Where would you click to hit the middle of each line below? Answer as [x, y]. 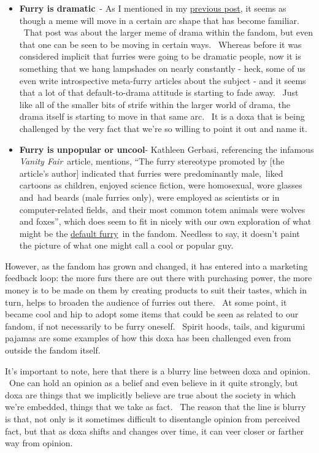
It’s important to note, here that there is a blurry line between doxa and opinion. [158, 370]
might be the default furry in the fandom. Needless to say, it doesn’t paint [159, 233]
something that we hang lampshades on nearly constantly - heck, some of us [162, 68]
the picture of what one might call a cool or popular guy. [126, 245]
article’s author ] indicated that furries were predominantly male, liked [151, 173]
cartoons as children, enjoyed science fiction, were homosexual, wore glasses [161, 185]
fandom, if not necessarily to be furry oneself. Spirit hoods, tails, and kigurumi [155, 326]
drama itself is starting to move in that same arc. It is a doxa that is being [162, 116]
